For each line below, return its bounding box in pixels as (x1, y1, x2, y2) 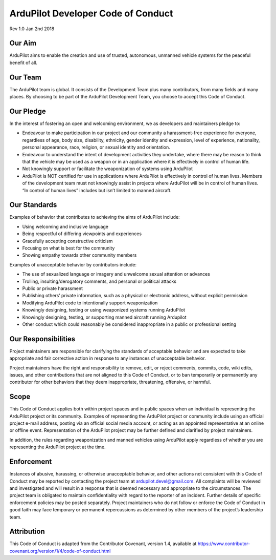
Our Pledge (9, 107, 46, 115)
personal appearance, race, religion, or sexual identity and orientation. (22, 144, 171, 151)
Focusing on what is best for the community (22, 245, 115, 251)
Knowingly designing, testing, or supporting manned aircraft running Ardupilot (22, 314, 187, 320)
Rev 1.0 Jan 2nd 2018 (9, 26, 55, 32)
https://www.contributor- (197, 541, 250, 547)
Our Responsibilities (9, 335, 76, 343)
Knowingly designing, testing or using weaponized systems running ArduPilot (22, 307, 186, 313)
